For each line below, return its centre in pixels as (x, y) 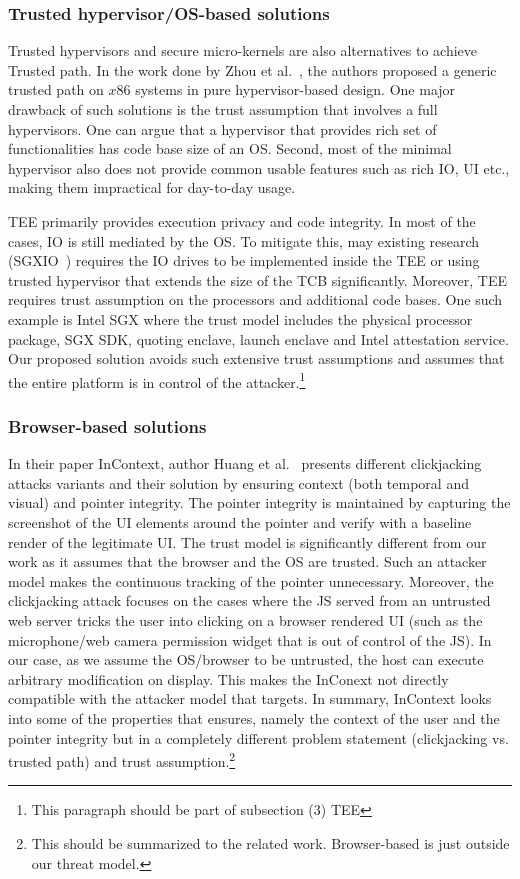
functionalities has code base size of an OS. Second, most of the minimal (230, 148)
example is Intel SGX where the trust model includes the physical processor (240, 318)
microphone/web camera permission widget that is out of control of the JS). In (250, 639)
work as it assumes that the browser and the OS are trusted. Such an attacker (247, 561)
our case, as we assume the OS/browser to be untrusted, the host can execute (246, 659)
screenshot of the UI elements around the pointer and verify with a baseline (240, 521)
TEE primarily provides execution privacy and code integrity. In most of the (242, 220)
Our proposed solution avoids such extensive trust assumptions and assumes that (256, 358)
